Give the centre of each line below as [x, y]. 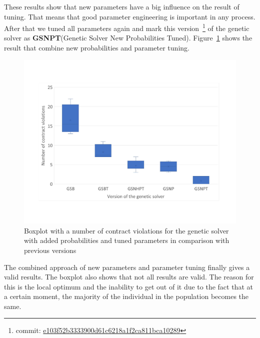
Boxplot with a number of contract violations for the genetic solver [126, 230]
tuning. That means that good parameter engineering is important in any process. [130, 16]
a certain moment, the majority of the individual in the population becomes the [126, 296]
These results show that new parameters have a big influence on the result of [122, 6]
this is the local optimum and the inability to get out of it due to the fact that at [128, 286]
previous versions [50, 250]
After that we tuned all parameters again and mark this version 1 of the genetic [127, 27]
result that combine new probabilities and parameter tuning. [97, 48]
